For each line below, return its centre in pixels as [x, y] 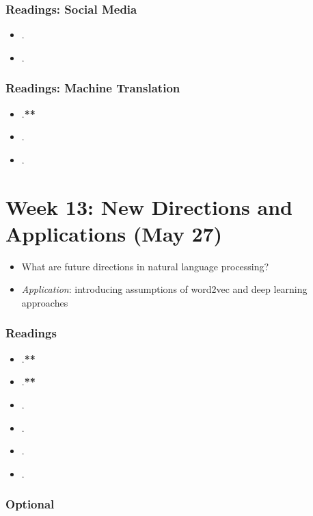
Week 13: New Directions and [149, 206]
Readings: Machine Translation [93, 88]
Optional [30, 504]
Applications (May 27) [114, 233]
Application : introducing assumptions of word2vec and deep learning [164, 289]
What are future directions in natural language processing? [145, 266]
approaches [45, 302]
